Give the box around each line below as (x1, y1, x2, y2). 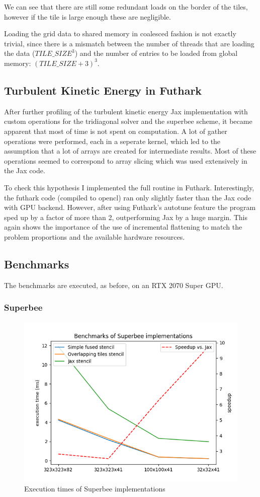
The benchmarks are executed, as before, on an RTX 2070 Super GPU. (4, 279, 223, 290)
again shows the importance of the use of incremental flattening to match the (4, 222, 242, 232)
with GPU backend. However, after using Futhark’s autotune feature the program (4, 202, 256, 212)
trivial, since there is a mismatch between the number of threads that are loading (4, 38, 254, 48)
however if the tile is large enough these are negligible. (4, 11, 171, 22)
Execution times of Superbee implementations (24, 483, 165, 494)
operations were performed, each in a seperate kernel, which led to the (4, 135, 221, 146)
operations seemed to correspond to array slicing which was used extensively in (4, 155, 247, 166)
